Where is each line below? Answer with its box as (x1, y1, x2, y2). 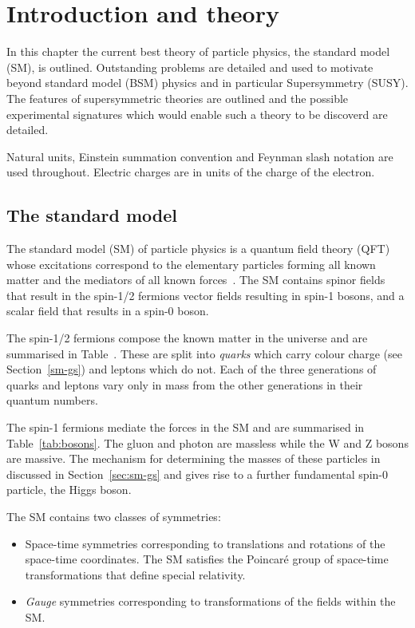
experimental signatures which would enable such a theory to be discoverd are (6, 105, 388, 122)
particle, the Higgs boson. (6, 481, 132, 498)
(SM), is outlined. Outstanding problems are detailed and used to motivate (6, 58, 373, 75)
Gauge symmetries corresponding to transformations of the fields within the (25, 593, 396, 610)
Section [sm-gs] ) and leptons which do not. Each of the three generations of (6, 361, 377, 377)
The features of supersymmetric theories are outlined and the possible (6, 89, 349, 106)
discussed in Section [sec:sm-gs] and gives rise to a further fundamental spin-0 (6, 465, 388, 482)
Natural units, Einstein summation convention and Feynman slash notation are (6, 148, 393, 164)
